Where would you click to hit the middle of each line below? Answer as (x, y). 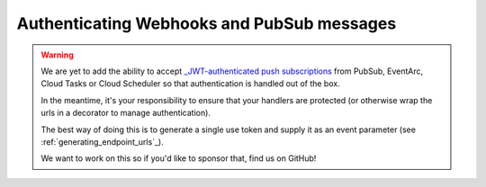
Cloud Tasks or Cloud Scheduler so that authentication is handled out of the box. (191, 84)
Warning (57, 55)
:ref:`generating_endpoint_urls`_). (102, 142)
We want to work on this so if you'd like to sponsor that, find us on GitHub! (179, 158)
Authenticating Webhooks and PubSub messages (207, 23)
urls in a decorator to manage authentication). (126, 113)
